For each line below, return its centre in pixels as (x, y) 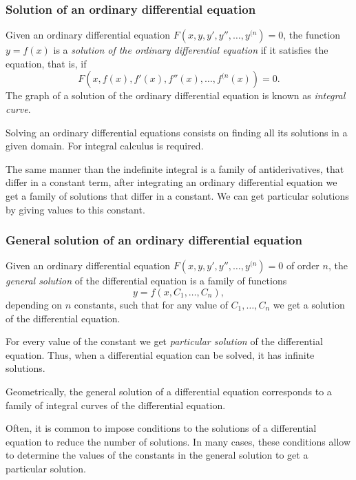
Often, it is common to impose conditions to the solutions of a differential (161, 428)
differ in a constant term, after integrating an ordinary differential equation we (171, 182)
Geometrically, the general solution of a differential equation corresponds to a (169, 391)
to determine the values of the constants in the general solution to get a (157, 455)
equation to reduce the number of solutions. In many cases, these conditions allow (178, 441)
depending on (34, 304)
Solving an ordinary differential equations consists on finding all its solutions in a (177, 132)
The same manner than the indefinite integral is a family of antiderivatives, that (175, 168)
